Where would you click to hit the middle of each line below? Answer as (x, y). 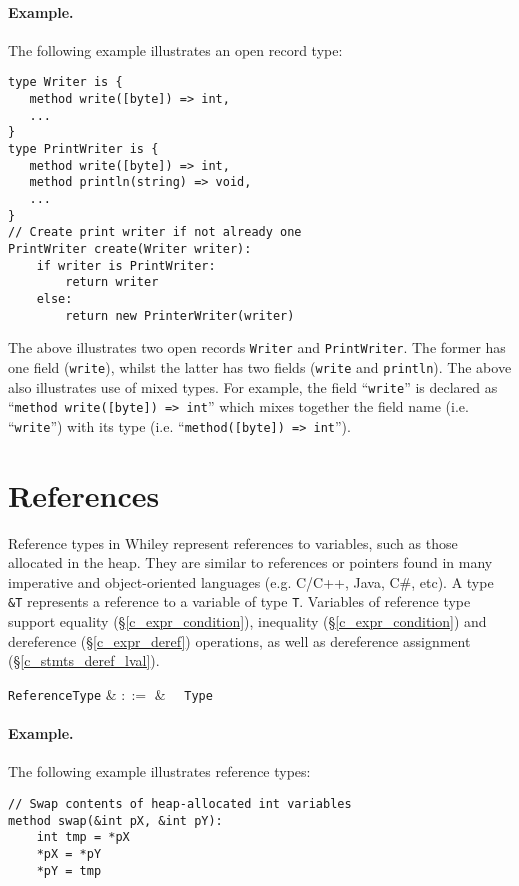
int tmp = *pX (83, 837)
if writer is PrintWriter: (126, 265)
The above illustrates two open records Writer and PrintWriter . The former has (257, 347)
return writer (112, 282)
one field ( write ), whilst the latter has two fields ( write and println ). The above (260, 366)
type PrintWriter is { (83, 149)
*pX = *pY (69, 853)
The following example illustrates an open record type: (175, 49)
